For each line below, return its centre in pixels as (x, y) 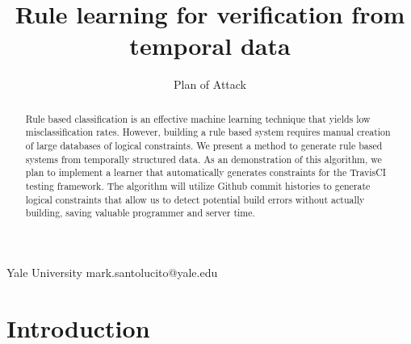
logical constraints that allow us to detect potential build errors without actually (195, 199)
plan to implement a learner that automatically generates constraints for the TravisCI (206, 172)
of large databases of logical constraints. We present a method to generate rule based (204, 146)
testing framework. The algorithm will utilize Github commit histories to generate (198, 185)
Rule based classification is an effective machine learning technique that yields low (198, 118)
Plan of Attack (210, 84)
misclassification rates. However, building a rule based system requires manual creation (208, 132)
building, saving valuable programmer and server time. (140, 213)
